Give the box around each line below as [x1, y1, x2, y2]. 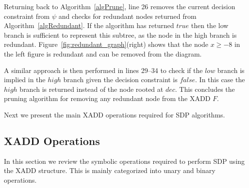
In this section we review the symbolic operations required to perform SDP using [4, 156, 245, 166]
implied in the [4, 74, 46, 85]
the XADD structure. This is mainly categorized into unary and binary [4, 165, 216, 175]
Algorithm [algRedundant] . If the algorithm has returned [4, 20, 174, 30]
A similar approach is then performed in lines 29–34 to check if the [4, 65, 203, 75]
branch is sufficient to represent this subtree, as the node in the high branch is [4, 29, 237, 40]
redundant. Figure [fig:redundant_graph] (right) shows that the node [4, 39, 209, 49]
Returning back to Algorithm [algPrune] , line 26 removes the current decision [4, 1, 235, 11]
